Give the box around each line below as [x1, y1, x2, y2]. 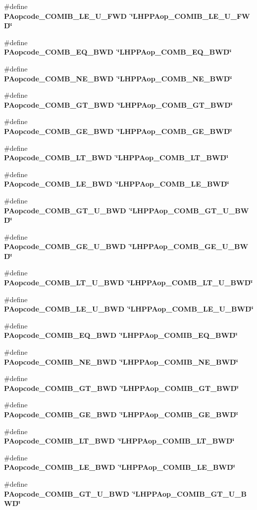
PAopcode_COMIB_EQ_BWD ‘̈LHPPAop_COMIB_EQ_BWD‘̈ [4, 330, 238, 340]
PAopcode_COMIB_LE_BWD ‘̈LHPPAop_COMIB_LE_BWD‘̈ [4, 462, 236, 472]
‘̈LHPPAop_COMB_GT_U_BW [130, 205, 249, 215]
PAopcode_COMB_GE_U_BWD [4, 241, 126, 252]
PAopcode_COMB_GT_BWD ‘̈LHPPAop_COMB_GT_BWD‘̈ [4, 99, 233, 110]
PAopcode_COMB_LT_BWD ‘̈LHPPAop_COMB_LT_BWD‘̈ [4, 152, 229, 163]
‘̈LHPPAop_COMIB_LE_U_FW [130, 10, 250, 21]
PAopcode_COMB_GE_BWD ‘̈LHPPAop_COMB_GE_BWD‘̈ [4, 126, 232, 136]
